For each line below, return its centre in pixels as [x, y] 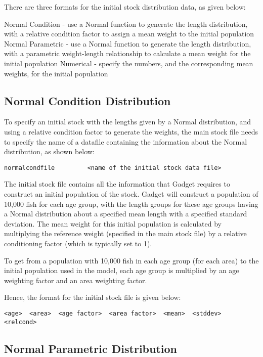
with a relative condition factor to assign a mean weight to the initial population [129, 34]
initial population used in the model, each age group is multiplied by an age [122, 270]
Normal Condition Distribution [87, 100]
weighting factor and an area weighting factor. [76, 280]
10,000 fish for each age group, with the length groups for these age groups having [131, 204]
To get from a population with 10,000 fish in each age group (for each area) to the [131, 260]
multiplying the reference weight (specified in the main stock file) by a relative [125, 233]
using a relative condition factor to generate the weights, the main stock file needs [131, 131]
